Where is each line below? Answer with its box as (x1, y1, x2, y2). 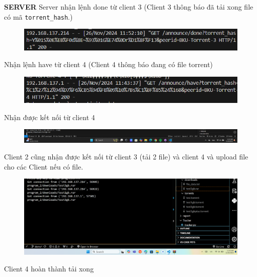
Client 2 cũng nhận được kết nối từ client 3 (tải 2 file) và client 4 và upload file (4, 151, 248, 162)
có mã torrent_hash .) (4, 11, 73, 22)
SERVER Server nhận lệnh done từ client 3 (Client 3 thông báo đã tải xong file (4, 2, 253, 12)
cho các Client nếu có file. (4, 161, 83, 172)
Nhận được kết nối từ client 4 (4, 112, 95, 122)
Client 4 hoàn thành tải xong (4, 263, 94, 274)
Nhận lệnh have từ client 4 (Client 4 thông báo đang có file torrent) (4, 59, 213, 70)
